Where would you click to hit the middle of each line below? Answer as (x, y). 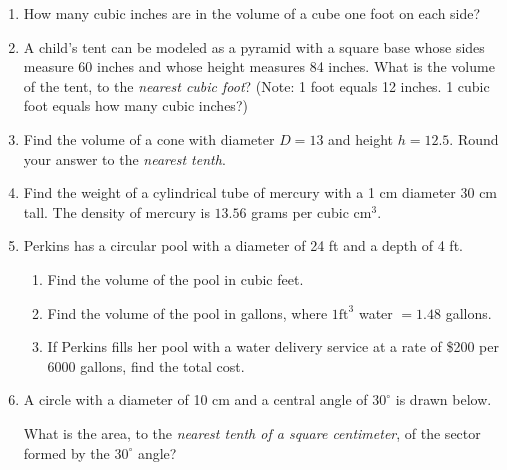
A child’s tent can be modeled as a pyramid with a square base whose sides (254, 46)
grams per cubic (300, 211)
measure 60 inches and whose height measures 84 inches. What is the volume (259, 66)
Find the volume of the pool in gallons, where (187, 312)
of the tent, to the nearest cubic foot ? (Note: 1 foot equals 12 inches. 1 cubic (256, 85)
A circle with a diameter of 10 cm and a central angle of (195, 399)
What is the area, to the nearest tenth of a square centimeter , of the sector (252, 432)
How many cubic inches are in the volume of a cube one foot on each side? (252, 13)
